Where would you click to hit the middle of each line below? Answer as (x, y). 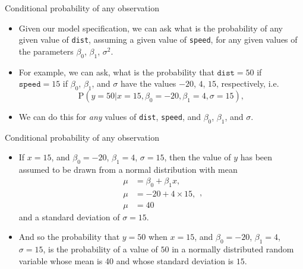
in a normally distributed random (233, 249)
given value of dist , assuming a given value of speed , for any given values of (158, 39)
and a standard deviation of (69, 216)
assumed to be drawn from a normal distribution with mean (128, 170)
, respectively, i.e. (248, 83)
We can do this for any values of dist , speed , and (110, 117)
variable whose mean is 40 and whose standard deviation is (126, 260)
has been (256, 157)
